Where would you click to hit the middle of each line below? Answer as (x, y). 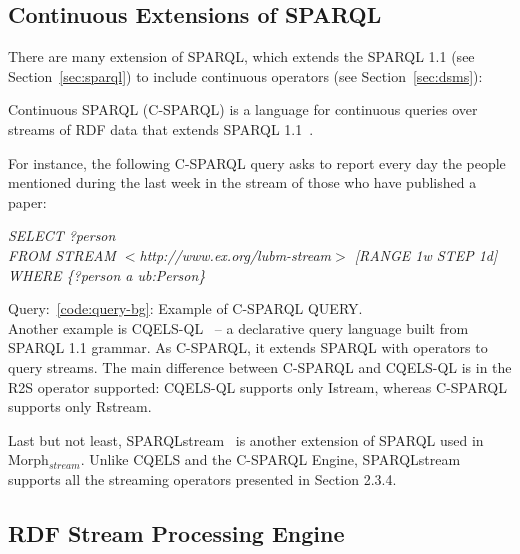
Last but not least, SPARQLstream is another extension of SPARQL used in (246, 439)
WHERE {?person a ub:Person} (107, 274)
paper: (27, 201)
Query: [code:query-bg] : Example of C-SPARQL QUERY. (185, 308)
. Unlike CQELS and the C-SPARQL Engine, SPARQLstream (270, 459)
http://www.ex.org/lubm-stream (235, 254)
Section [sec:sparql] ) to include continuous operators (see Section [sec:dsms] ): (245, 75)
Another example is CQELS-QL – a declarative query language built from (238, 327)
